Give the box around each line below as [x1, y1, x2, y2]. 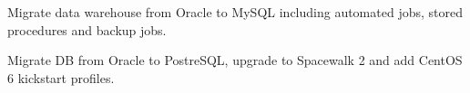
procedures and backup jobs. [7, 20, 167, 39]
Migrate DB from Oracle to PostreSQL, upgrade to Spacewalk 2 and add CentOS [7, 51, 463, 70]
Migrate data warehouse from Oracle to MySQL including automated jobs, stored [7, 3, 463, 21]
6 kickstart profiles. [7, 68, 115, 87]
